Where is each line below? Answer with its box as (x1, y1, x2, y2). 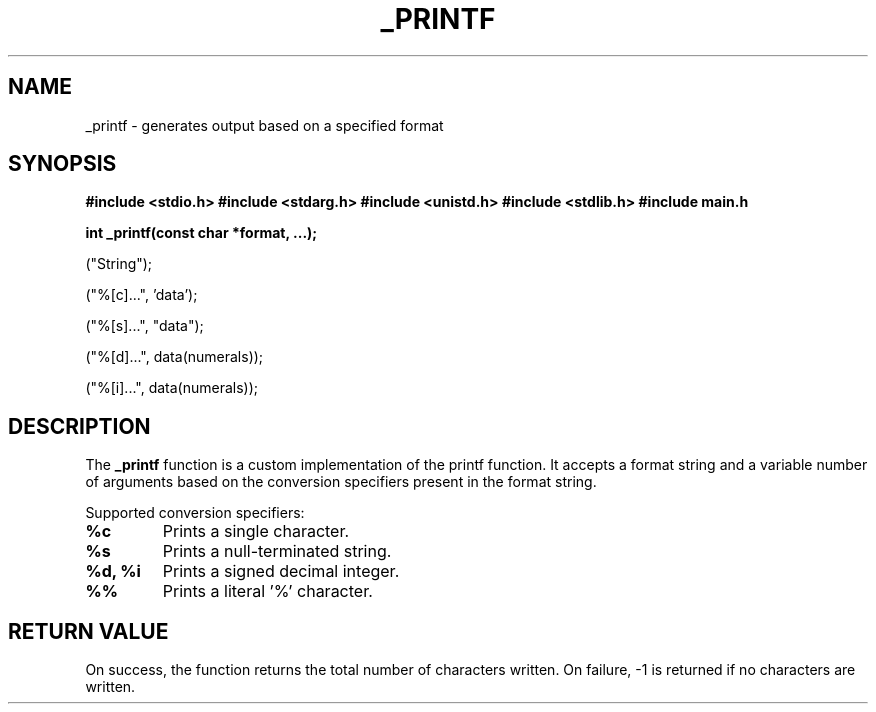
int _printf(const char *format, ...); (85, 224, 318, 242)
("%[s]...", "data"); (85, 317, 204, 335)
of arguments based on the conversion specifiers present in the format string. (85, 473, 597, 491)
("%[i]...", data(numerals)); (85, 379, 259, 397)
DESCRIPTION (8, 413, 151, 439)
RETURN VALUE (8, 618, 169, 644)
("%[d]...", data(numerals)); (85, 348, 264, 366)
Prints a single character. (162, 521, 350, 542)
